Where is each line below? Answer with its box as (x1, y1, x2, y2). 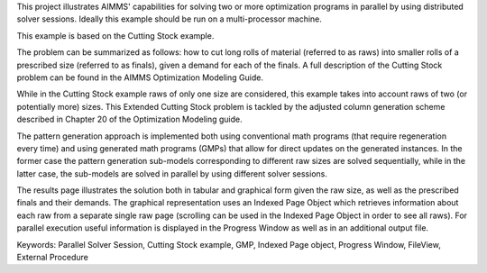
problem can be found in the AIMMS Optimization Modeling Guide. (16, 72, 263, 83)
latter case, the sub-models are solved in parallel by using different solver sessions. (16, 168, 328, 179)
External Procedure (16, 252, 89, 263)
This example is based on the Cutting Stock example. (16, 30, 215, 41)
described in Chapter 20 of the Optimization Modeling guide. (16, 114, 243, 125)
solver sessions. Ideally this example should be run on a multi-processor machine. (16, 14, 322, 24)
